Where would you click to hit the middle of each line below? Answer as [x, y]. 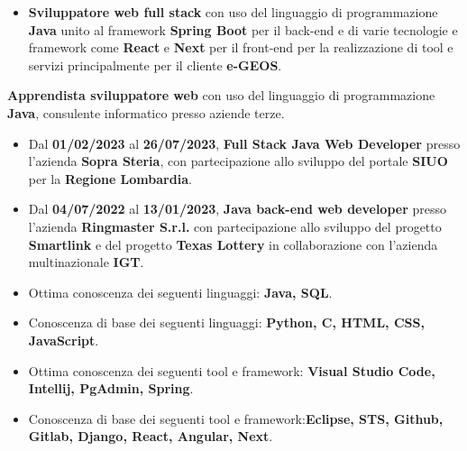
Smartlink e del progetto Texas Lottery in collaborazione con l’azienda [233, 244]
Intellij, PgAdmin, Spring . [111, 388]
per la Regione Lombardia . [110, 178]
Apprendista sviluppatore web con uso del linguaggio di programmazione [221, 95]
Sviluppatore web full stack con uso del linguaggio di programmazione [233, 12]
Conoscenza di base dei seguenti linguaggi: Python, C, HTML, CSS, [226, 322]
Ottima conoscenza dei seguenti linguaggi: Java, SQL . [180, 292]
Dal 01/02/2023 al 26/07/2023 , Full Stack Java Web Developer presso [244, 143]
